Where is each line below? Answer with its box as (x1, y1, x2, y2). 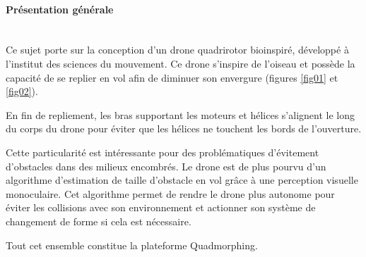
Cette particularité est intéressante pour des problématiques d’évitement (6, 144, 319, 159)
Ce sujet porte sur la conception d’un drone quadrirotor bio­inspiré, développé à (6, 42, 349, 57)
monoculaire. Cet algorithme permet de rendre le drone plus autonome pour (6, 186, 335, 201)
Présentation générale (6, 1, 114, 16)
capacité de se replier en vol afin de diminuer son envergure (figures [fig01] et (6, 70, 338, 84)
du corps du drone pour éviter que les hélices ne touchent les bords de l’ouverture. (6, 121, 362, 136)
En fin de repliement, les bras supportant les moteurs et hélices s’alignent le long (6, 107, 355, 122)
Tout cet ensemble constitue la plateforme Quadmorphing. (6, 237, 258, 252)
